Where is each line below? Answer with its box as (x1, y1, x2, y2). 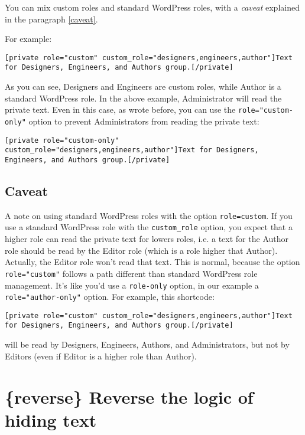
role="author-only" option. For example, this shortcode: (5, 290, 215, 303)
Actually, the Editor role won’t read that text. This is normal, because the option (5, 256, 300, 268)
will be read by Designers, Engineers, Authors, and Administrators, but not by (5, 338, 290, 351)
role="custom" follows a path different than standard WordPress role (5, 267, 258, 279)
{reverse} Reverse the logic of (5, 384, 254, 408)
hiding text (5, 407, 97, 431)
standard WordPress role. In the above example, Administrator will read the (5, 91, 282, 104)
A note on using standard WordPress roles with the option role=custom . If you (5, 209, 293, 221)
